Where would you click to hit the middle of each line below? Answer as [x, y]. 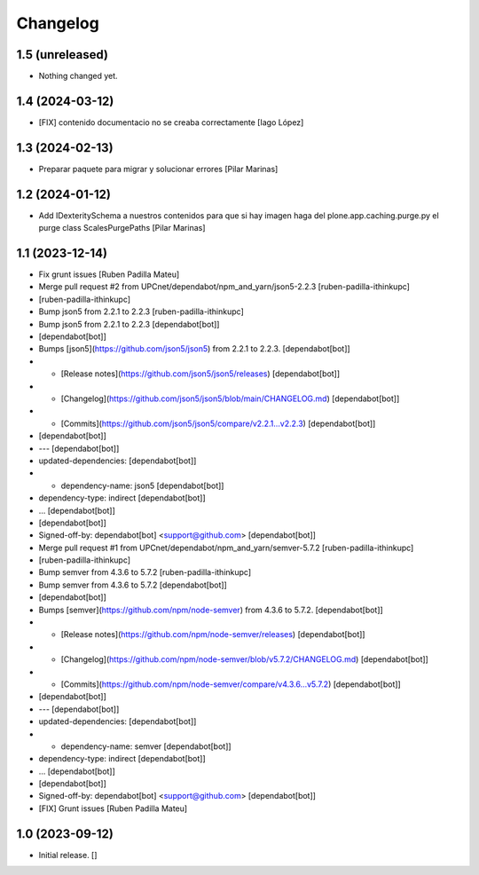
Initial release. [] [68, 855]
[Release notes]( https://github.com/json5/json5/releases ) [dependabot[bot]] [200, 374]
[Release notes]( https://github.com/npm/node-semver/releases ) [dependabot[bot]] [213, 635]
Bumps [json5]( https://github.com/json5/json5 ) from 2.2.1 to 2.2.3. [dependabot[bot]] [194, 349]
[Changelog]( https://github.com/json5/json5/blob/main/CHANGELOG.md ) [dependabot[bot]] [230, 398]
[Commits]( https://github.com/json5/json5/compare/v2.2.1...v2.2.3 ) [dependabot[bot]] [218, 423]
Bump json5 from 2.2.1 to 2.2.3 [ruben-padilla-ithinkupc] [141, 311]
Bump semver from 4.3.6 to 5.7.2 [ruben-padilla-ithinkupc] [145, 572]
